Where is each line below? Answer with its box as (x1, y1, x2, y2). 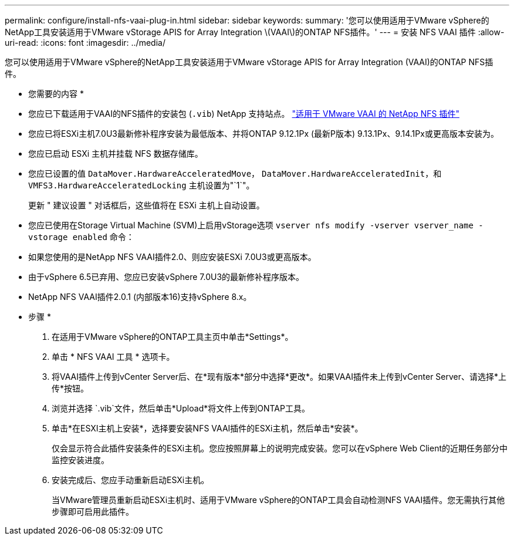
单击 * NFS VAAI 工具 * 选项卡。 (52, 352, 175, 362)
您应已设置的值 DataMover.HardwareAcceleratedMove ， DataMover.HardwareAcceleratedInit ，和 (28, 168, 442, 178)
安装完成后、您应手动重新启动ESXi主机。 (52, 475, 209, 485)
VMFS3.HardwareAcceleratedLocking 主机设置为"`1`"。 (28, 180, 255, 190)
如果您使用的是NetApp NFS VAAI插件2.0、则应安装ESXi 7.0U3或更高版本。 (28, 252, 316, 262)
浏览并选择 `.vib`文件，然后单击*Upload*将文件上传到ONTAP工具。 (52, 403, 310, 413)
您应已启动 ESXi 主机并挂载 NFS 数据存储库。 (28, 148, 203, 158)
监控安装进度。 (52, 455, 109, 465)
